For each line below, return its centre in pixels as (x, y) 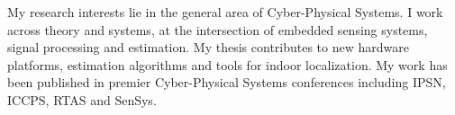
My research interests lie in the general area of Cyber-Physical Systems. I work (225, 12)
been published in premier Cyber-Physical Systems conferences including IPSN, (227, 82)
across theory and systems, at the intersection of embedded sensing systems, (218, 29)
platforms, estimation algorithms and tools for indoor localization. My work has (227, 64)
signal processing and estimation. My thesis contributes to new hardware (208, 47)
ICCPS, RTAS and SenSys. (82, 99)
